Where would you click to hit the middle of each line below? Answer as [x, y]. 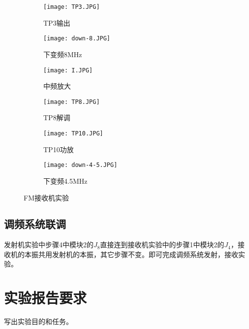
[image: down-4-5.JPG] [80, 165]
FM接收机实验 [46, 197]
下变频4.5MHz [65, 181]
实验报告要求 [46, 298]
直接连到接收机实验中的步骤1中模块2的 [162, 245]
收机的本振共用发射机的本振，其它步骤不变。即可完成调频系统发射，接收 [121, 254]
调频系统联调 [35, 224]
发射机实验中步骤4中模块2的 [49, 245]
